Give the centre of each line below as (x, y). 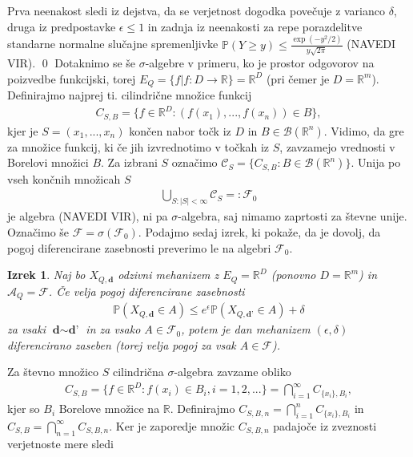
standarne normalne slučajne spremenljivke (113, 44)
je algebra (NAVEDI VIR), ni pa (88, 216)
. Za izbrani (129, 162)
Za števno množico (53, 372)
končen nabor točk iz (180, 130)
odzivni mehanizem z (168, 275)
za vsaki (26, 329)
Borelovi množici (48, 162)
